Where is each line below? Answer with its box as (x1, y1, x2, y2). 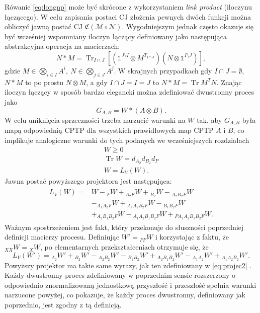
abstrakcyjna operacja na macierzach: (5, 41, 120, 51)
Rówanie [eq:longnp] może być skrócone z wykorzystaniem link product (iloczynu (5, 2, 252, 12)
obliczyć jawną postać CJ (5, 21, 83, 32)
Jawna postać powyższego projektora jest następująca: (5, 175, 172, 186)
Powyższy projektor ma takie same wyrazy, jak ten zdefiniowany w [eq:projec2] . (5, 260, 252, 270)
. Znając (216, 76, 242, 87)
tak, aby (197, 115, 222, 125)
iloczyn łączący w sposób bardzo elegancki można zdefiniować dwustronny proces (5, 87, 254, 97)
